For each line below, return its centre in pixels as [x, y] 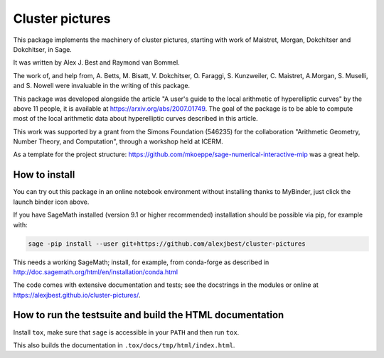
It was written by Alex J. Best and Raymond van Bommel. [97, 63]
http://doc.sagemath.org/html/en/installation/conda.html [95, 272]
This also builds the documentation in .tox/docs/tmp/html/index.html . [124, 345]
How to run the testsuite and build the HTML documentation [149, 315]
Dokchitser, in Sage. [43, 49]
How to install [44, 175]
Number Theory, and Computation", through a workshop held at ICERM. [118, 141]
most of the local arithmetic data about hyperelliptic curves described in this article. [136, 119]
